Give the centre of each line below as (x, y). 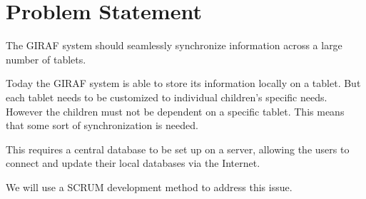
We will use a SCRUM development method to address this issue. (149, 187)
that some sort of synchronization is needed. (102, 125)
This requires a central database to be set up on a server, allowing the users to (178, 149)
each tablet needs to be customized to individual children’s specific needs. (167, 97)
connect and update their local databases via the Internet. (133, 163)
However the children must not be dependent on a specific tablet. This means (175, 111)
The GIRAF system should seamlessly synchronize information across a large (174, 45)
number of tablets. (46, 59)
